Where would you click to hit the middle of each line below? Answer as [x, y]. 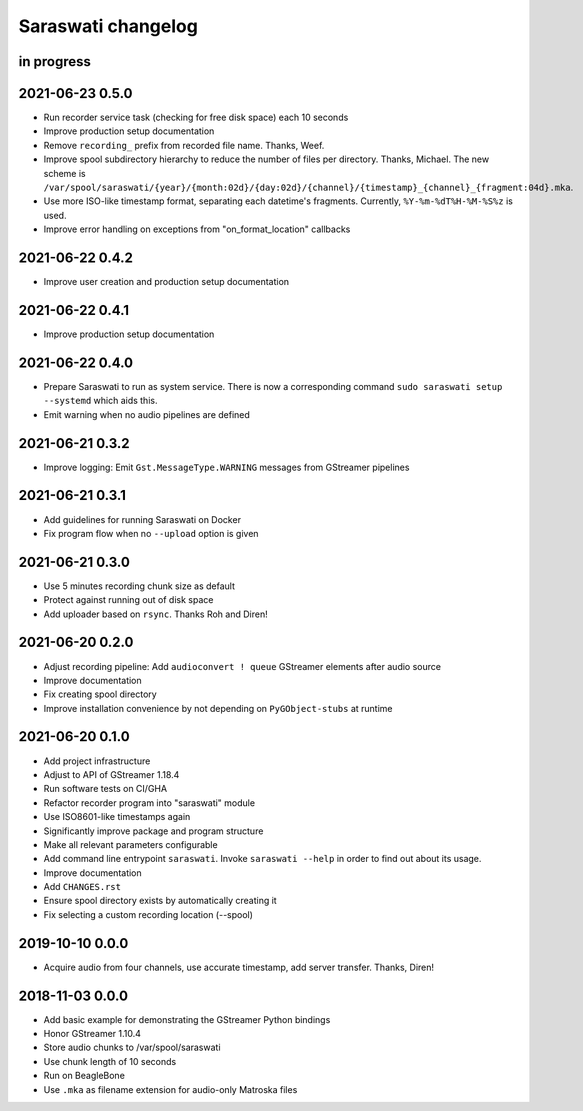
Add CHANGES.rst [82, 887]
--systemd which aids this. [100, 401]
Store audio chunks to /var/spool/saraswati [132, 1047]
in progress [55, 61]
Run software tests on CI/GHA [105, 789]
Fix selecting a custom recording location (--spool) [148, 914]
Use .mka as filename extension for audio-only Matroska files [170, 1089]
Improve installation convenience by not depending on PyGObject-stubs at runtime [218, 708]
